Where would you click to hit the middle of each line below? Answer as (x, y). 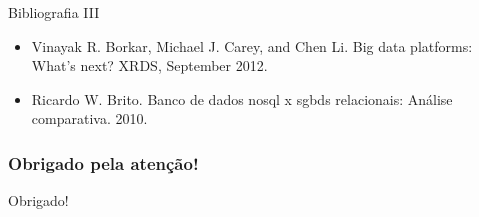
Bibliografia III (54, 12)
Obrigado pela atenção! (103, 162)
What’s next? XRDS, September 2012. (149, 65)
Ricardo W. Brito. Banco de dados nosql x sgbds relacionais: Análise (242, 98)
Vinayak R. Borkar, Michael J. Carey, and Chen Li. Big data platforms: (252, 45)
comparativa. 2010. (89, 118)
